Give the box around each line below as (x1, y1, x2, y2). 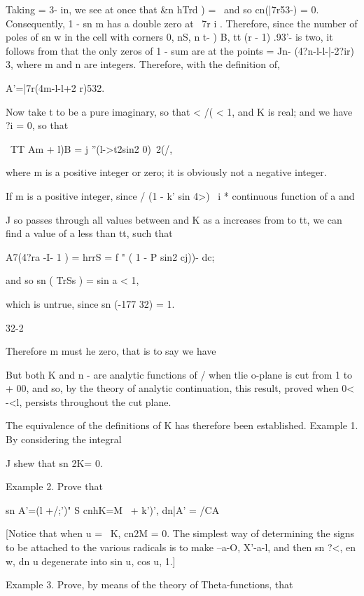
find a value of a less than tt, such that (6, 226, 173, 241)
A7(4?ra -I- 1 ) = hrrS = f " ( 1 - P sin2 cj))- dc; (6, 249, 215, 264)
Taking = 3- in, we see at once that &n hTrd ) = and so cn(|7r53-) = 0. (6, 2, 319, 16)
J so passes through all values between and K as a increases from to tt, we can (6, 212, 342, 226)
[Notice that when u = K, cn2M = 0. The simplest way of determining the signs (6, 526, 355, 541)
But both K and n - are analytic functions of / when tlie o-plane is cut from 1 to (6, 367, 353, 381)
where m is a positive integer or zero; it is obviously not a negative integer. (6, 165, 327, 180)
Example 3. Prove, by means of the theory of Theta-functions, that (6, 577, 293, 592)
